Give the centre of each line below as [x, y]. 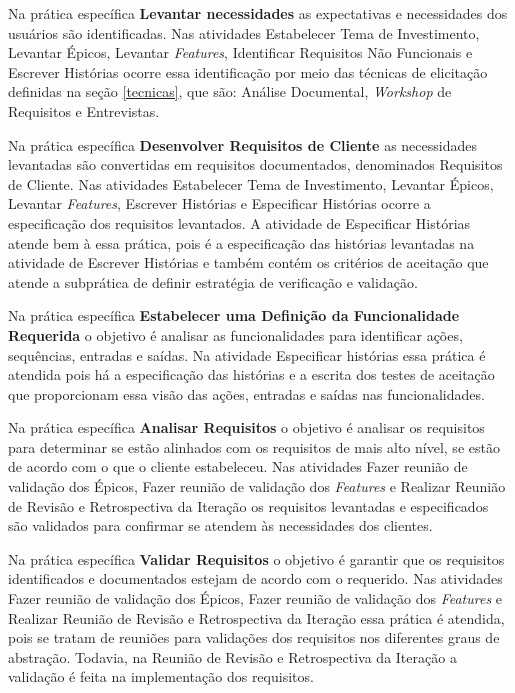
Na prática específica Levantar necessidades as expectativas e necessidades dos [258, 13]
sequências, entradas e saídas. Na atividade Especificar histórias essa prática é [247, 354]
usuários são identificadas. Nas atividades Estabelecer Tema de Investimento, [244, 32]
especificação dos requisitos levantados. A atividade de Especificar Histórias [239, 222]
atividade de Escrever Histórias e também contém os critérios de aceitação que [248, 262]
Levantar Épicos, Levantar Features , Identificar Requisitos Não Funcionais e [240, 52]
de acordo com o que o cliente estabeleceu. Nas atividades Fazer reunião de [238, 466]
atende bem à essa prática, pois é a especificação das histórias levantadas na [241, 242]
